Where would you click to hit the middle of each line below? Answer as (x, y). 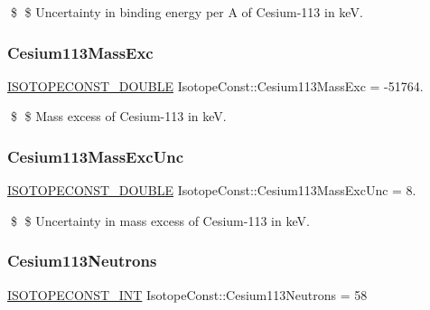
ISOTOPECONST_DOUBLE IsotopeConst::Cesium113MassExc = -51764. (215, 85)
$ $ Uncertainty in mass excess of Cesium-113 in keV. (160, 220)
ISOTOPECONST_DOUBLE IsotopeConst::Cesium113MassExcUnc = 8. (212, 190)
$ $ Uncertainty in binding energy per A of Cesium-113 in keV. (187, 12)
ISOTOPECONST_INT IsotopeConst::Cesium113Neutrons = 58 (187, 294)
